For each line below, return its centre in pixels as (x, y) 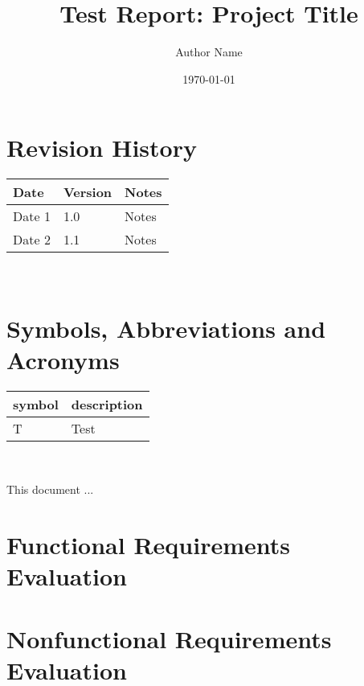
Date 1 (32, 216)
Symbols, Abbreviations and (166, 329)
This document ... (50, 489)
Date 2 (32, 240)
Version (88, 192)
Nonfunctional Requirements (169, 639)
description (107, 405)
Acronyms (63, 360)
